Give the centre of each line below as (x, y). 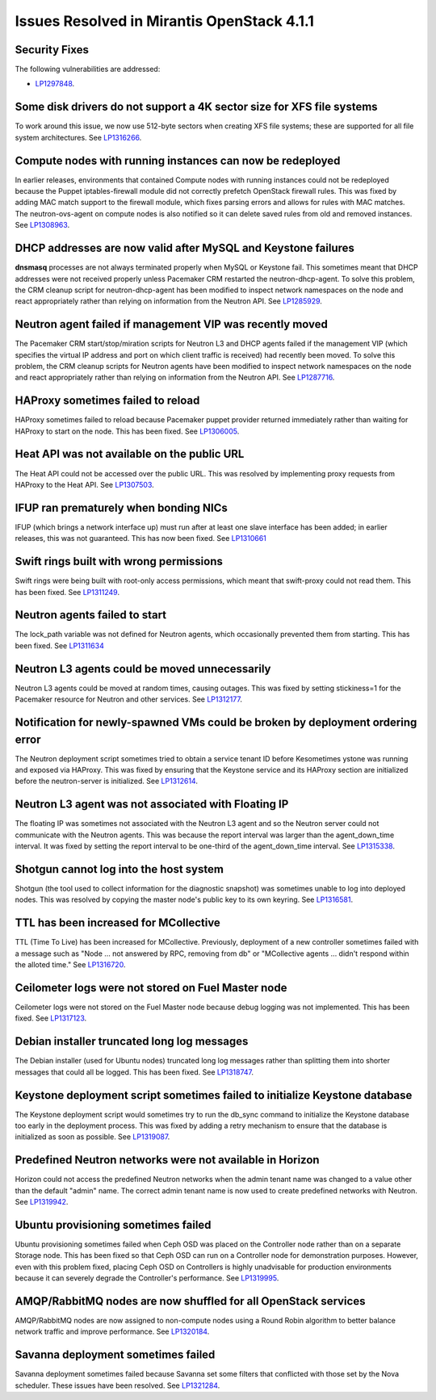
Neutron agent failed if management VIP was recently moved (172, 324)
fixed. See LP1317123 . (51, 1018)
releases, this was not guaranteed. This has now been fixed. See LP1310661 (140, 539)
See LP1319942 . (42, 1202)
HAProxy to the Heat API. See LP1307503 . (85, 484)
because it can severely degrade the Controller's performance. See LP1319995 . (147, 1278)
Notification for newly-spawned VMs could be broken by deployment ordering (216, 722)
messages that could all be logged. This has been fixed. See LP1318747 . (134, 1072)
